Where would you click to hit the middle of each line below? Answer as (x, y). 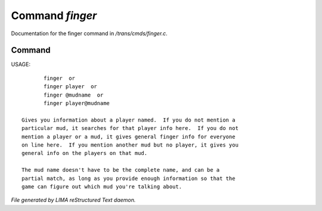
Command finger (54, 15)
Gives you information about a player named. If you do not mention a (129, 120)
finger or (60, 78)
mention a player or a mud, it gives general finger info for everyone (129, 136)
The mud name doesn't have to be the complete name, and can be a (121, 170)
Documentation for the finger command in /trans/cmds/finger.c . (89, 33)
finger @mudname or (74, 95)
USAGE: (21, 64)
